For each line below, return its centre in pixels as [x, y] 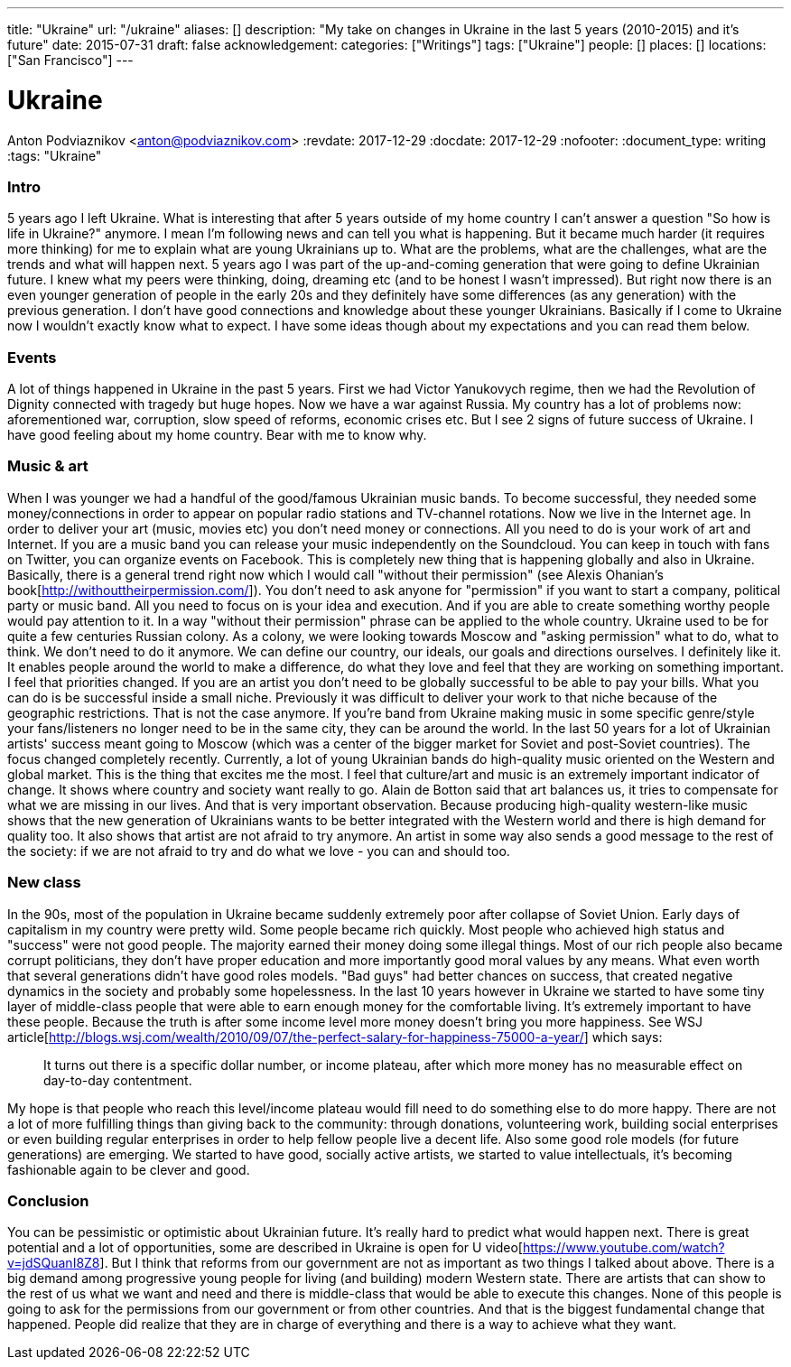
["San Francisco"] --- [70, 60]
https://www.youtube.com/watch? [623, 1248]
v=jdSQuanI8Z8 [54, 1263]
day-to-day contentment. [118, 1080]
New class [44, 883]
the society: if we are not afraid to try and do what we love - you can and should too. [259, 851]
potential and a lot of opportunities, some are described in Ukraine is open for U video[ [265, 1248]
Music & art [48, 466]
